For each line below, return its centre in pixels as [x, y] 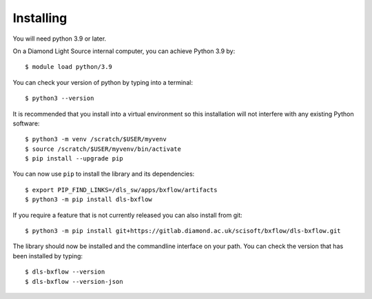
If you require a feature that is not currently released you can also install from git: [127, 215]
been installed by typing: [48, 256]
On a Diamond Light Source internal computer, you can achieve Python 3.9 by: [124, 51]
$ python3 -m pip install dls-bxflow [89, 199]
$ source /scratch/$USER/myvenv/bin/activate [103, 149]
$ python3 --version [60, 99]
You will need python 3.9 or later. [60, 39]
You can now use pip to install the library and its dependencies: [104, 174]
